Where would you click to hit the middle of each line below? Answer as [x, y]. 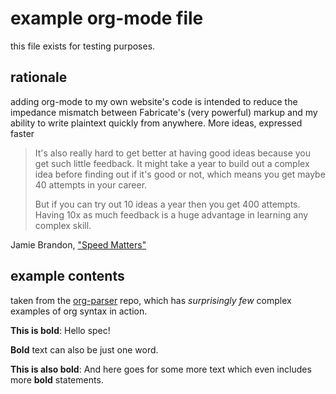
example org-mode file [107, 18]
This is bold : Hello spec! [60, 330]
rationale [39, 77]
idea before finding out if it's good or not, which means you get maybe [180, 174]
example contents [67, 276]
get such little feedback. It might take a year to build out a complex [172, 163]
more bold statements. [57, 379]
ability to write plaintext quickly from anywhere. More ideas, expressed [156, 123]
